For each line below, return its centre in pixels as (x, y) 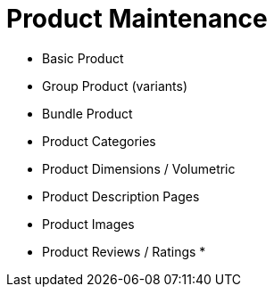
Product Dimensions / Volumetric (139, 168)
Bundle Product (87, 113)
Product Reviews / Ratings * (124, 251)
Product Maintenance (137, 19)
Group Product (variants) (115, 86)
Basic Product (83, 58)
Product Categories (99, 141)
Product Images (88, 224)
